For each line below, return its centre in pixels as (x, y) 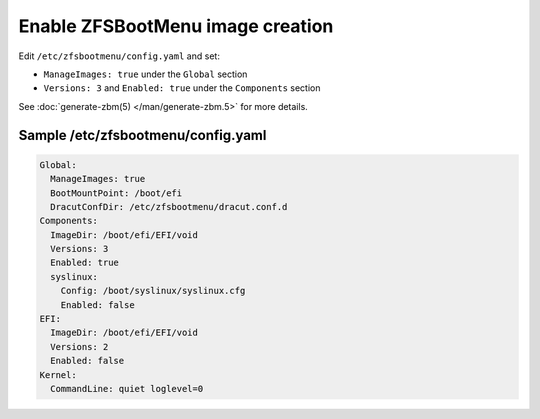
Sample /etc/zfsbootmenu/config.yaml (142, 135)
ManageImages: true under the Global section (145, 74)
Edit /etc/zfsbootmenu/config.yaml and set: (119, 56)
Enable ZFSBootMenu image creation (176, 26)
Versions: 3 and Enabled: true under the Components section (182, 88)
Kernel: (58, 374)
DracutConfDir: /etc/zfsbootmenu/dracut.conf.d (169, 206)
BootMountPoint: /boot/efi (116, 193)
